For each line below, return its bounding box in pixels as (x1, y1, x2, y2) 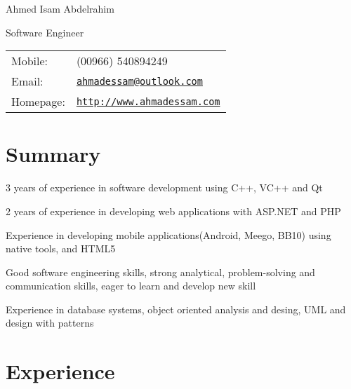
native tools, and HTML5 (6, 241, 116, 256)
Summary (6, 139, 101, 168)
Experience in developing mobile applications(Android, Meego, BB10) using (6, 227, 331, 242)
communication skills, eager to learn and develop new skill (6, 278, 256, 293)
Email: (11, 73, 44, 90)
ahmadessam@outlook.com (76, 75, 203, 87)
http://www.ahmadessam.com (76, 95, 220, 107)
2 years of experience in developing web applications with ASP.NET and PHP (6, 203, 341, 218)
